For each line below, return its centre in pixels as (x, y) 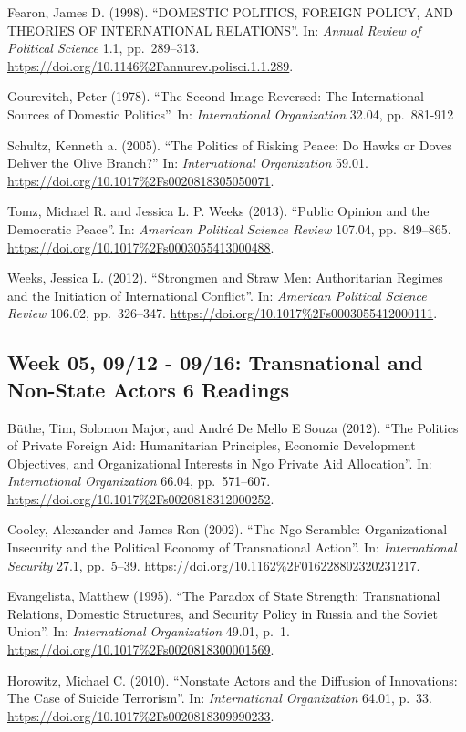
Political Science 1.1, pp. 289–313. (104, 48)
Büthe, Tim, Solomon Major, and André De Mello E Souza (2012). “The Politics (233, 427)
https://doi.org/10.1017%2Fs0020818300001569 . (141, 650)
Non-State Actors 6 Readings (148, 389)
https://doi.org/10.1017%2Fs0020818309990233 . (141, 715)
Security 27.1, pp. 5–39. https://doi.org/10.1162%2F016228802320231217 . (214, 565)
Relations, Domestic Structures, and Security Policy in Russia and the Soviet (223, 613)
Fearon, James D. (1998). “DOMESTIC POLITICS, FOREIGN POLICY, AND (230, 12)
